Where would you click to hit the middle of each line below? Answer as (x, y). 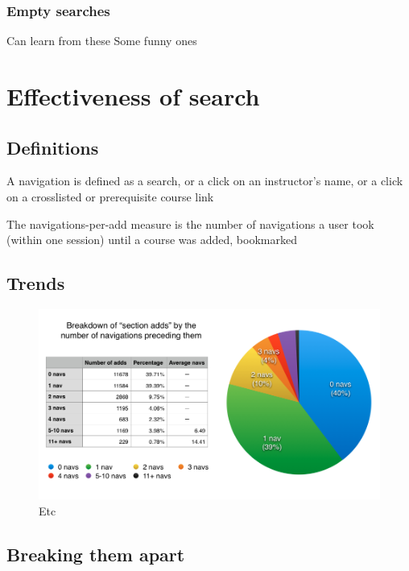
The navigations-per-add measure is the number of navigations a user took (190, 223)
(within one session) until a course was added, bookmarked (152, 240)
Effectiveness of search (133, 96)
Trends (36, 283)
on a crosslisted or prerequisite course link (110, 196)
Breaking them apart (96, 554)
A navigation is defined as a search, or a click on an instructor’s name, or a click (205, 181)
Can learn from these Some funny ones (102, 41)
